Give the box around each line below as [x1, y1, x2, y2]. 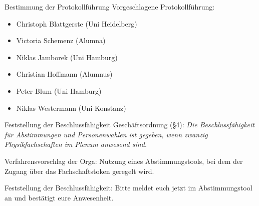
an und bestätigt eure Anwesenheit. [5, 192, 114, 202]
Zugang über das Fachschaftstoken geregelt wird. [5, 165, 154, 176]
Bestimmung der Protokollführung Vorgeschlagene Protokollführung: [5, 2, 215, 12]
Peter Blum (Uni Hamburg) [16, 85, 102, 96]
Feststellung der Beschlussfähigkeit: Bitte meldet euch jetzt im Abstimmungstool [5, 182, 252, 193]
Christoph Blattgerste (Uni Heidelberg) [16, 18, 137, 29]
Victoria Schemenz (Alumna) [16, 35, 106, 46]
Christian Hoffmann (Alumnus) [16, 69, 113, 79]
